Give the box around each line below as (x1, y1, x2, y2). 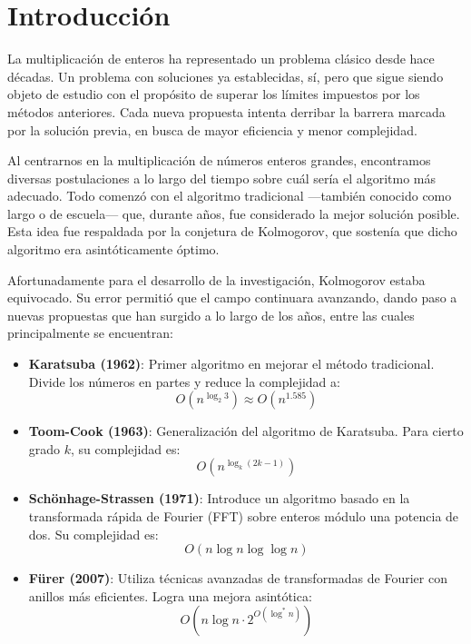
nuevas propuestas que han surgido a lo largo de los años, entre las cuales (7, 305, 415, 324)
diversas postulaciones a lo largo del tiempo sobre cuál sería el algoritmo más (7, 168, 437, 187)
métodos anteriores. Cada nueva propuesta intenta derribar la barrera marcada (7, 102, 446, 121)
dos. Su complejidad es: (28, 524, 159, 543)
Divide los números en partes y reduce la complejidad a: (28, 372, 340, 391)
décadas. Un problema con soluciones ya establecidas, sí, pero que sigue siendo (7, 66, 444, 85)
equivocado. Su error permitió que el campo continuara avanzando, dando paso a (7, 288, 457, 307)
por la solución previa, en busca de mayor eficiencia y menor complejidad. (7, 120, 417, 139)
